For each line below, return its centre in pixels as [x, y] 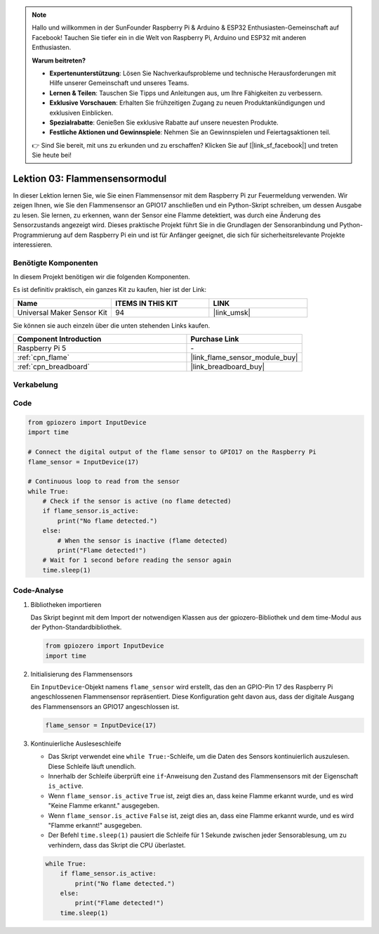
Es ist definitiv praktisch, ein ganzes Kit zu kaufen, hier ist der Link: [110, 290]
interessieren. [33, 244]
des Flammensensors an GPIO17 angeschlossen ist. [105, 706]
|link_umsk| [232, 312]
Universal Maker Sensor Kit [62, 312]
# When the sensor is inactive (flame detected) [142, 540]
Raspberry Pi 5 [42, 348]
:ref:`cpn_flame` [44, 357]
